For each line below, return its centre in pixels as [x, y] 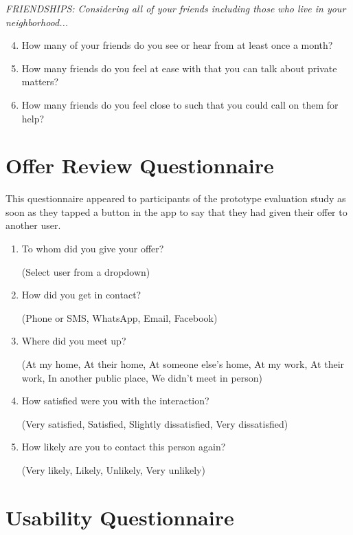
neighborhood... [37, 22]
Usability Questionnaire [120, 517]
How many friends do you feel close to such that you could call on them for [180, 104]
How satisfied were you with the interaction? [115, 401]
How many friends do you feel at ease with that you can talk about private [179, 68]
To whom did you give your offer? [93, 249]
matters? [40, 81]
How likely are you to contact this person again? [124, 447]
